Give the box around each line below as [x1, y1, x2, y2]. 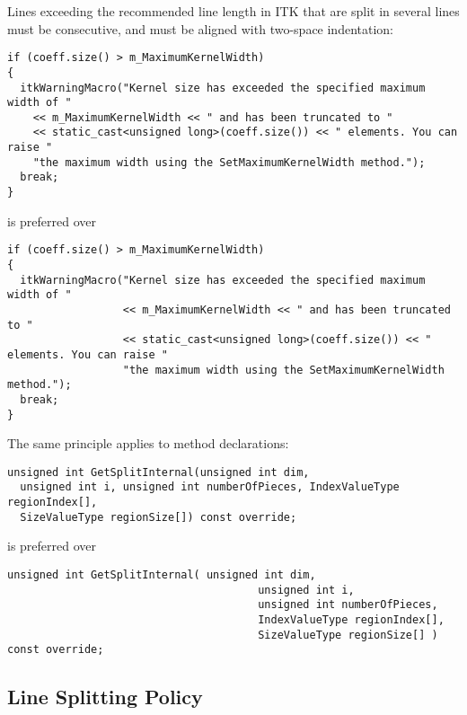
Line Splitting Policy [7, 683, 203, 711]
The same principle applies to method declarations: [7, 434, 289, 453]
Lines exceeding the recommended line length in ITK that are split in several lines [7, 2, 460, 20]
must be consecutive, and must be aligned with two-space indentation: [7, 19, 394, 38]
